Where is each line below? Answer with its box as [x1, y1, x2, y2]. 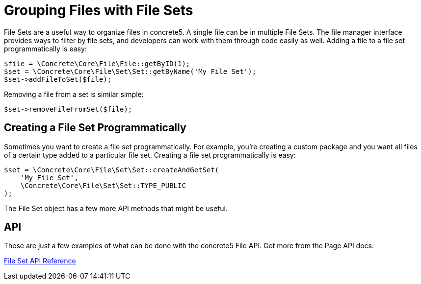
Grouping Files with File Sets [4, 2, 193, 19]
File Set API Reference [4, 257, 76, 265]
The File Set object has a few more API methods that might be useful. [4, 204, 228, 213]
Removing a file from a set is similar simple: [4, 90, 144, 98]
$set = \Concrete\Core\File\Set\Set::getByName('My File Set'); [4, 67, 257, 75]
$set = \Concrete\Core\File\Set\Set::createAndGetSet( [4, 166, 219, 174]
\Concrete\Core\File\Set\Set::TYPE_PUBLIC [20, 181, 186, 189]
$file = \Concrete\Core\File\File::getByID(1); [4, 59, 190, 68]
